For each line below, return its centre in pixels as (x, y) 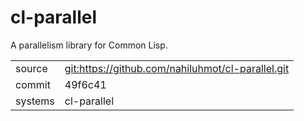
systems (35, 101)
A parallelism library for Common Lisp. (89, 45)
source (31, 68)
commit (33, 84)
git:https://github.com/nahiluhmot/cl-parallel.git (177, 68)
